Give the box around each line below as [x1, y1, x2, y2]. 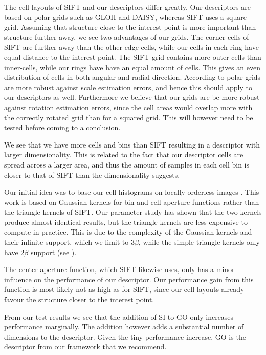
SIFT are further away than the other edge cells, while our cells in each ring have [4, 41, 259, 52]
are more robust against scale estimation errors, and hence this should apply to [4, 81, 252, 92]
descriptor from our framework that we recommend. [4, 341, 167, 352]
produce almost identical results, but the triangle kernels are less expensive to [4, 216, 248, 227]
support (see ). [30, 246, 77, 257]
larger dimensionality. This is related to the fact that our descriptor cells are [4, 149, 243, 160]
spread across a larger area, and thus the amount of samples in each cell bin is [4, 159, 250, 170]
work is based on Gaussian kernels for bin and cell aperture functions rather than [4, 196, 259, 207]
